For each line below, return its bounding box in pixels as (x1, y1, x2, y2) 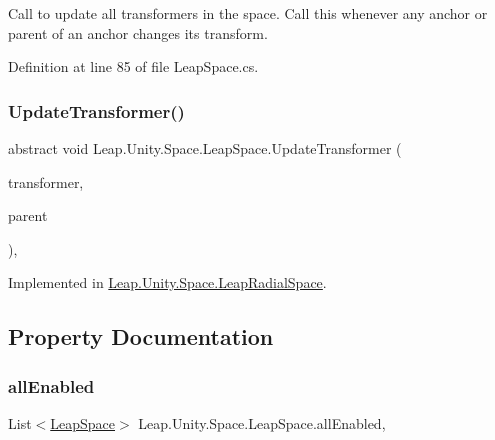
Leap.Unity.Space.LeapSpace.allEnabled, (138, 412, 386, 433)
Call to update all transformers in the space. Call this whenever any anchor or (8, 3, 488, 23)
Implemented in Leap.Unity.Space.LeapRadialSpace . (8, 272, 327, 293)
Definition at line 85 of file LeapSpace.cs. (8, 56, 259, 77)
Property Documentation (8, 321, 274, 352)
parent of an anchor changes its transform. (8, 22, 268, 43)
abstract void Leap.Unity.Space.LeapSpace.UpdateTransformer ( (8, 138, 402, 158)
